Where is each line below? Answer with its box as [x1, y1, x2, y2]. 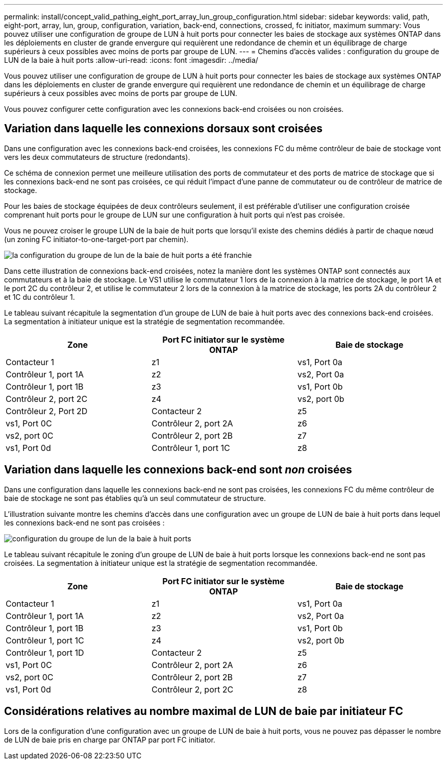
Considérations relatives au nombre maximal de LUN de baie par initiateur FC [4, 705, 403, 718]
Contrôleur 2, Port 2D [6, 405, 88, 416]
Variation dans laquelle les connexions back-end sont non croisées [4, 463, 352, 476]
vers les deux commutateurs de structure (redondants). [4, 152, 190, 161]
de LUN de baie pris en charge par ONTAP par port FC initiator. [4, 735, 215, 744]
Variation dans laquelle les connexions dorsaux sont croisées [4, 122, 322, 135]
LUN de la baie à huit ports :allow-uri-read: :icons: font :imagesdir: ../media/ [4, 56, 258, 64]
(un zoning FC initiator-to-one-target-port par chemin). [4, 234, 189, 244]
